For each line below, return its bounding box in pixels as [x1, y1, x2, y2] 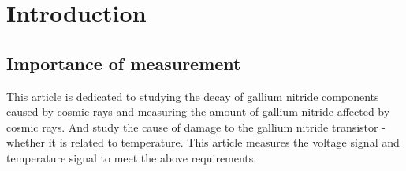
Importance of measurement [6, 50, 241, 75]
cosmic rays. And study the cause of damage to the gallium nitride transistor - [6, 118, 386, 135]
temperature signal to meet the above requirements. [6, 149, 257, 165]
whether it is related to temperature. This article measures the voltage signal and [6, 134, 400, 151]
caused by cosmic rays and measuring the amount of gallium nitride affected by [6, 103, 390, 120]
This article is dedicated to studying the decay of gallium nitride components [6, 87, 379, 104]
